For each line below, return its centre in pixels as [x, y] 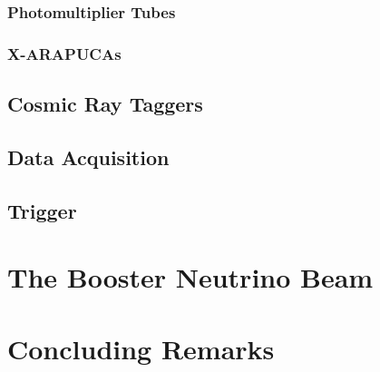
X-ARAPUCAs [64, 53]
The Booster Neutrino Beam [190, 277]
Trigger [42, 210]
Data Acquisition [88, 157]
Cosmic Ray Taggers [105, 104]
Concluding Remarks [141, 348]
